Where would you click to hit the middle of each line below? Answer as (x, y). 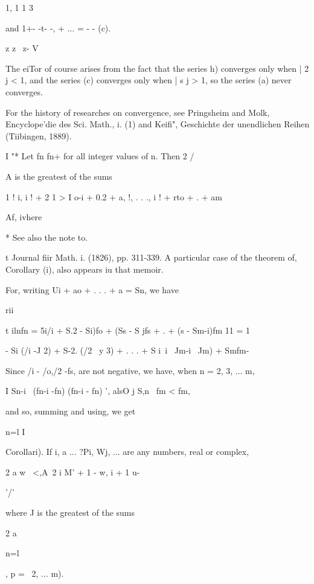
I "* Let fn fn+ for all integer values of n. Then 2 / (100, 156)
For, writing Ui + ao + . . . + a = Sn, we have (92, 289)
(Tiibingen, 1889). (39, 135)
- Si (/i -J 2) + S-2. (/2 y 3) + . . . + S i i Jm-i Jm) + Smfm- (127, 350)
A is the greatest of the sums (59, 176)
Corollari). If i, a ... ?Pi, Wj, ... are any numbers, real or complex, (127, 452)
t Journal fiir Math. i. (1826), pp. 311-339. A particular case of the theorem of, (151, 257)
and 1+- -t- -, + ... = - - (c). (58, 27)
